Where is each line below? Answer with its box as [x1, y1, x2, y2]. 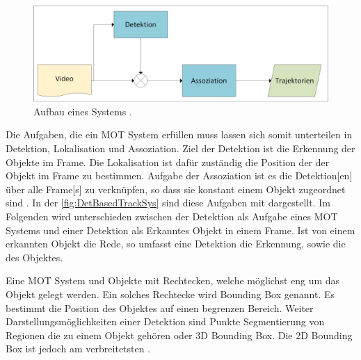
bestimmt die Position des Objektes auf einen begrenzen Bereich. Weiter [6, 300, 314, 315]
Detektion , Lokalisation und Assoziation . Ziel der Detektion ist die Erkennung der [6, 141, 355, 156]
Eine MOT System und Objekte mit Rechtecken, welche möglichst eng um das [6, 273, 340, 288]
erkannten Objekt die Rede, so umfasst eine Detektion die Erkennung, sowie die [6, 236, 346, 251]
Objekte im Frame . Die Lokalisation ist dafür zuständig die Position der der [6, 154, 330, 169]
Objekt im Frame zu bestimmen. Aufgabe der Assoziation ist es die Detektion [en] [6, 168, 353, 183]
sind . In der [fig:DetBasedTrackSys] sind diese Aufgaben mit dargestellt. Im [6, 195, 330, 210]
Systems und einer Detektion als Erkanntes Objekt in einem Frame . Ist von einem [6, 222, 355, 237]
